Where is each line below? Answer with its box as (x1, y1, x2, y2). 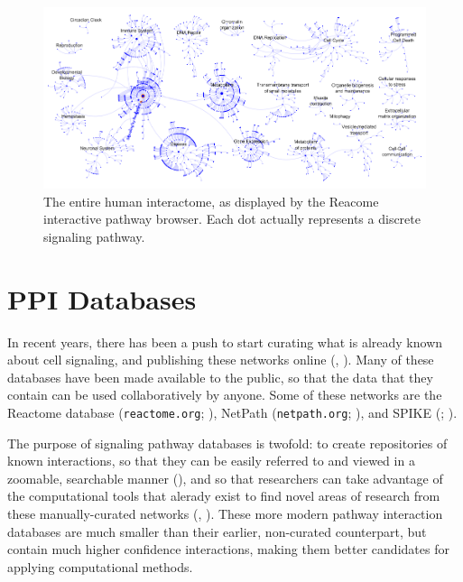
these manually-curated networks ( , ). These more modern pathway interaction (7, 504, 443, 523)
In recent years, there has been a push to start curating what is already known (7, 332, 443, 351)
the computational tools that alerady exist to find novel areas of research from (7, 486, 440, 505)
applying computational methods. (7, 557, 193, 576)
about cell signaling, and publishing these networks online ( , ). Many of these (7, 350, 434, 369)
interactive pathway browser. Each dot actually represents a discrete (43, 209, 421, 228)
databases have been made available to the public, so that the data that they (7, 367, 433, 386)
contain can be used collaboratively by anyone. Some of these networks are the (7, 385, 442, 404)
